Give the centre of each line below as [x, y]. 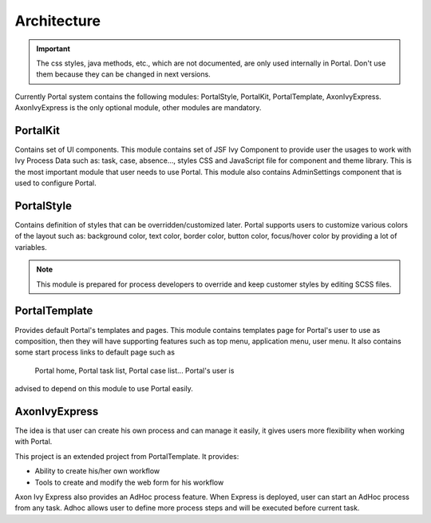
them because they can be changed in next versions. [123, 74]
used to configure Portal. [56, 183]
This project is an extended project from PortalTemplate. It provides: [127, 456]
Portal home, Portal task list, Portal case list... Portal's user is [134, 370]
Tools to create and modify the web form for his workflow [129, 482]
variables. [31, 247]
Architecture [58, 21]
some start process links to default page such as [95, 352]
